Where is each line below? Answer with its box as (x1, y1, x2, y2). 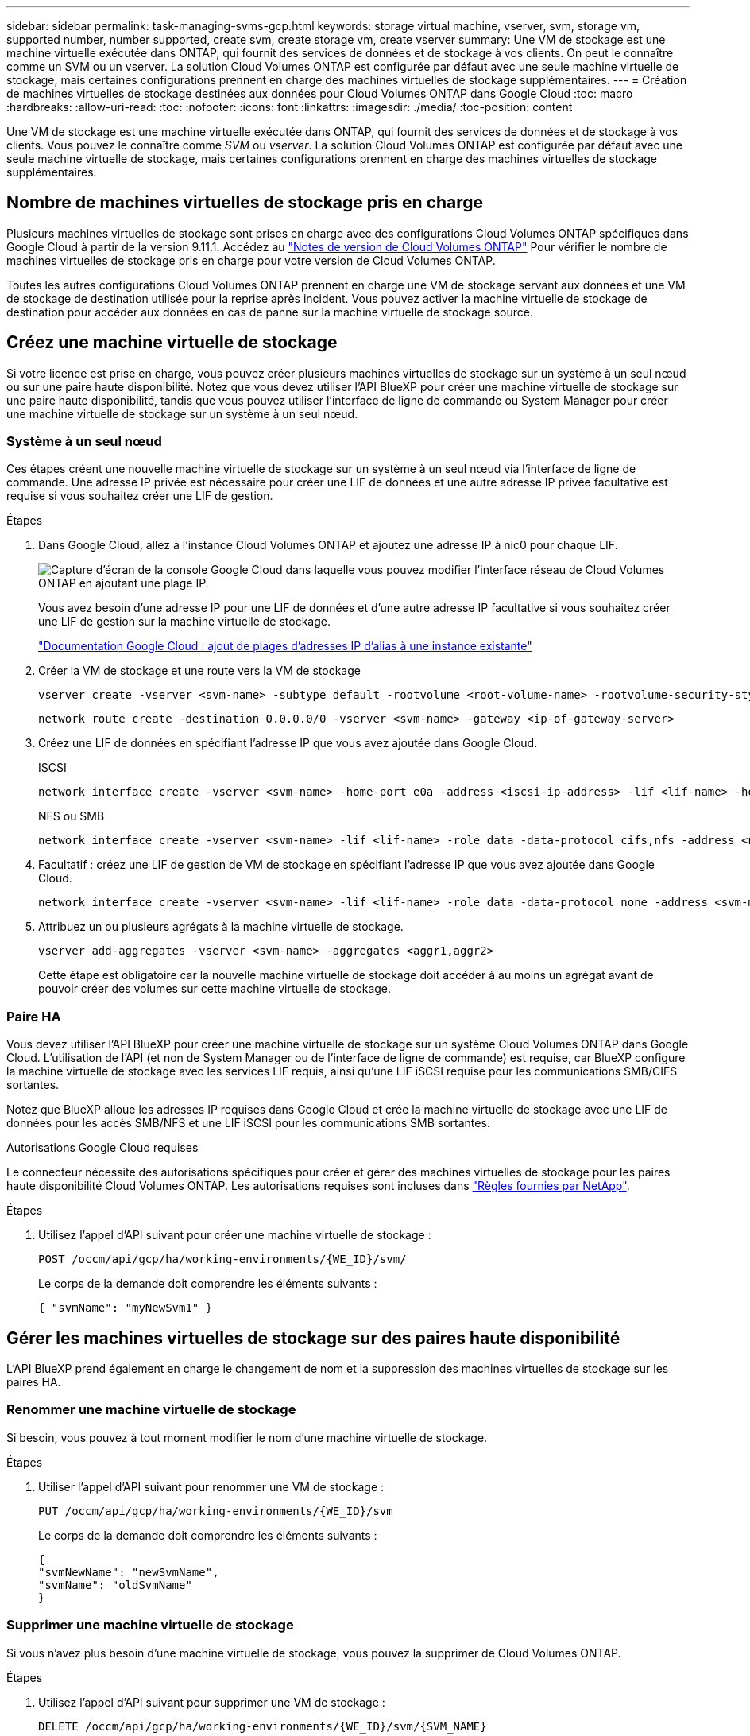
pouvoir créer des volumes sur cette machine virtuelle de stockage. (38, 982, 392, 996)
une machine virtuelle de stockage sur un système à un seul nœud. (6, 406, 358, 420)
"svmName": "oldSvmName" (38, 1578, 192, 1591)
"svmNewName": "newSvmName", (38, 1565, 219, 1579)
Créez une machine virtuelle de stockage (6, 332, 338, 353)
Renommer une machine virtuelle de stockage (6, 1401, 296, 1418)
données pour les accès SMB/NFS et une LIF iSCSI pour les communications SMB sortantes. (6, 1116, 490, 1130)
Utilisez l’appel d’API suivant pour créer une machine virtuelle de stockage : (38, 1228, 431, 1242)
